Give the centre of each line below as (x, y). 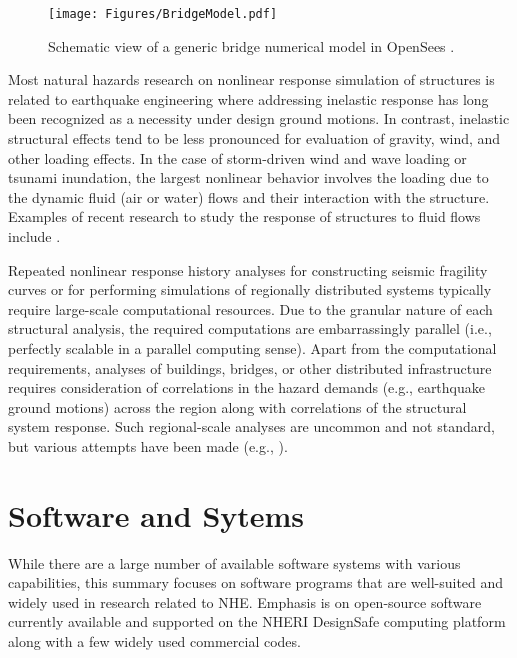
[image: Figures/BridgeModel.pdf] (163, 14)
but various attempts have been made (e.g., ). (148, 445)
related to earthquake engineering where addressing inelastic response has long (248, 98)
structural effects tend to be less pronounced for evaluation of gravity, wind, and (254, 138)
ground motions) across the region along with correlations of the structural (237, 406)
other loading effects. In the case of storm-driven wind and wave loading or (237, 157)
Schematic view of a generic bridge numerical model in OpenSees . (251, 45)
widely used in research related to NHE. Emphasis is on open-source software (245, 601)
